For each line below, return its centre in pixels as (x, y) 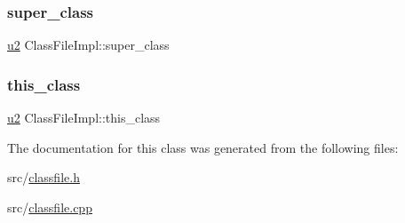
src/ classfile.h (44, 177)
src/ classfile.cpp (50, 207)
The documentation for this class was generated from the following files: (203, 147)
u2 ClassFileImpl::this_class (84, 118)
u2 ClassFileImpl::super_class (88, 45)
